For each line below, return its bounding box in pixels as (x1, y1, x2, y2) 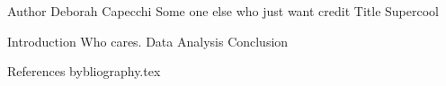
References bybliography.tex (7, 62, 161, 81)
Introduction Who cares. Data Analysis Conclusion (7, 31, 289, 50)
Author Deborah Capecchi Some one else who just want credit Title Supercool (7, 2, 439, 20)
